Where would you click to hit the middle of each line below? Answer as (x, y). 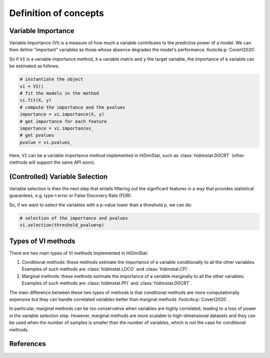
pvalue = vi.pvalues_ (46, 142)
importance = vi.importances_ (57, 128)
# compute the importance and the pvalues (72, 107)
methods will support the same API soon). (52, 162)
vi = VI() (32, 86)
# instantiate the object (51, 79)
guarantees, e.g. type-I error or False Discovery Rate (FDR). (71, 196)
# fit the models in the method (59, 93)
